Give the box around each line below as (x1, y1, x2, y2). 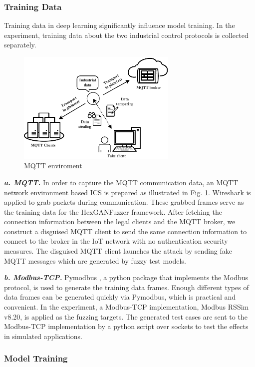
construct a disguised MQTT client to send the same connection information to (4, 226, 247, 236)
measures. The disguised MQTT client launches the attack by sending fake (4, 246, 233, 256)
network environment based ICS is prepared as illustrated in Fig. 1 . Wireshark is (4, 187, 251, 197)
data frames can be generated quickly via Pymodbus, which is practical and (4, 292, 236, 302)
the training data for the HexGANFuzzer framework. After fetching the (4, 206, 222, 217)
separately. (4, 39, 36, 50)
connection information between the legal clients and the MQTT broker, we (4, 216, 236, 227)
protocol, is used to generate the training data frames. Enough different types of (4, 282, 249, 292)
